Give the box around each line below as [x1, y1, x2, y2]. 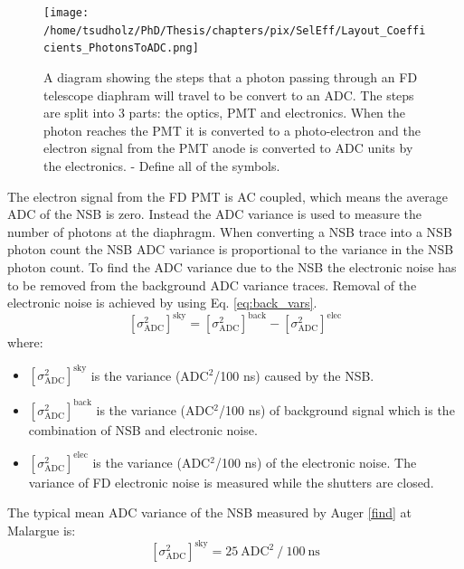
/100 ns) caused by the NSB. [213, 365, 374, 384]
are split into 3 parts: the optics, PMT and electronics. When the [43, 103, 406, 122]
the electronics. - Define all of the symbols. [43, 156, 280, 175]
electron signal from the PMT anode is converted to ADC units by [43, 138, 413, 157]
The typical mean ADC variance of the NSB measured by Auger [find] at [7, 503, 412, 522]
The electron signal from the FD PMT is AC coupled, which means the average [7, 186, 448, 205]
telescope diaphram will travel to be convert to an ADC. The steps [43, 85, 414, 104]
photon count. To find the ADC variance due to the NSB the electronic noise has [7, 257, 457, 276]
